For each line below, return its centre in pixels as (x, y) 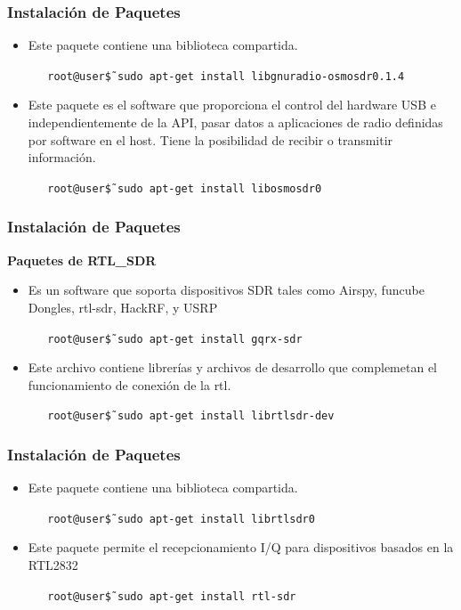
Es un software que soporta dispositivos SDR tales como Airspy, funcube (226, 290)
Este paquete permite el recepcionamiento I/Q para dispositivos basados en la (241, 547)
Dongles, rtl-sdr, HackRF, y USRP (123, 307)
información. (62, 157)
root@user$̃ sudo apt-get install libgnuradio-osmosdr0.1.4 (226, 76)
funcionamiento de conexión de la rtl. (129, 384)
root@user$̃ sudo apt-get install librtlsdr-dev (191, 416)
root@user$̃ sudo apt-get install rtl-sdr (172, 596)
